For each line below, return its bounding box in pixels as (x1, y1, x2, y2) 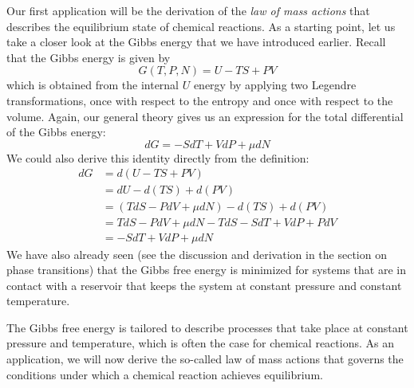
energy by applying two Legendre (193, 76, 357, 93)
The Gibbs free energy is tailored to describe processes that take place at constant (6, 319, 408, 335)
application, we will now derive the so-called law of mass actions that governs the (6, 351, 404, 367)
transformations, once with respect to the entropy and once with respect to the (6, 92, 393, 108)
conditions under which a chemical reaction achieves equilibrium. (6, 366, 323, 382)
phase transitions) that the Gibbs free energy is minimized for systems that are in (6, 261, 407, 278)
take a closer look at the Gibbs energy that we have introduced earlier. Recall (6, 33, 386, 50)
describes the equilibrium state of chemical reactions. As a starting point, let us (6, 18, 396, 34)
